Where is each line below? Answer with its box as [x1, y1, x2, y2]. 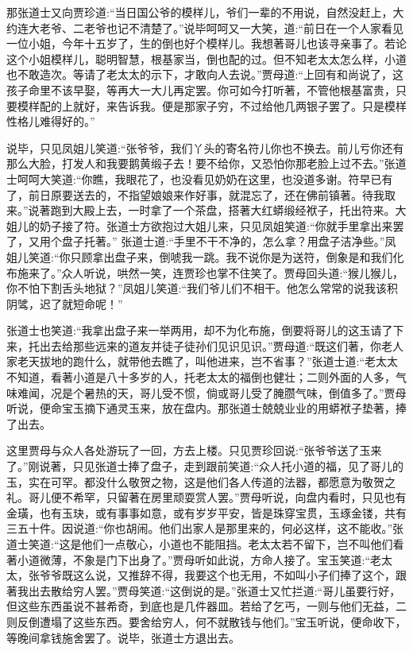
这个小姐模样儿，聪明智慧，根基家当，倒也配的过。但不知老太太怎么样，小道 [6, 50, 407, 67]
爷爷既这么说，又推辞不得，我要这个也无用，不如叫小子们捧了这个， [39, 567, 396, 583]
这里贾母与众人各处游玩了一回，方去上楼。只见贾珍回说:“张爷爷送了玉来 [6, 442, 382, 459]
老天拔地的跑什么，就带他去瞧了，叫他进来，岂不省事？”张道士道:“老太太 [17, 353, 399, 370]
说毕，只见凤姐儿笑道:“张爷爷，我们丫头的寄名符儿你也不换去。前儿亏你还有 [6, 139, 404, 156]
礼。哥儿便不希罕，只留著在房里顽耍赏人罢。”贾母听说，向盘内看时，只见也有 [6, 489, 407, 506]
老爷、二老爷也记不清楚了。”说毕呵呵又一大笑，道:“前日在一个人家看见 [39, 19, 404, 36]
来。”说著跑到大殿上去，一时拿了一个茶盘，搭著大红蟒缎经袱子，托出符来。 [6, 202, 396, 219]
